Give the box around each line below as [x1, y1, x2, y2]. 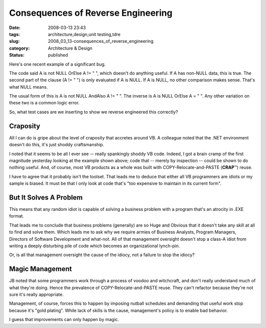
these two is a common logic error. [9, 100, 80, 106]
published [48, 52, 68, 58]
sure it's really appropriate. [9, 292, 64, 297]
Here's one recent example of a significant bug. [9, 61, 106, 67]
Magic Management [9, 265, 72, 273]
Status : [9, 52, 25, 58]
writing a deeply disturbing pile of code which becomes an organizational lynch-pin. [9, 243, 180, 249]
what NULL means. [9, 84, 48, 90]
